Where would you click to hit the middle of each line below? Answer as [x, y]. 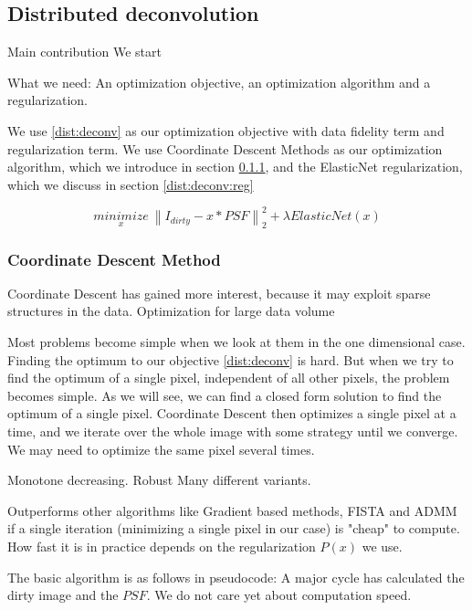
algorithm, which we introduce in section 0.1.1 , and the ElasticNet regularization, [235, 167]
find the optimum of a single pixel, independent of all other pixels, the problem [229, 378]
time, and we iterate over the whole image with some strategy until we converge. [233, 431]
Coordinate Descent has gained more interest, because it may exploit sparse [219, 293]
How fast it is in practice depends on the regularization [162, 546]
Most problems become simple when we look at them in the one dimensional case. [236, 342]
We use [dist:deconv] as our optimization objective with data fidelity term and [226, 130]
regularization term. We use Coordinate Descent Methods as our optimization [225, 148]
